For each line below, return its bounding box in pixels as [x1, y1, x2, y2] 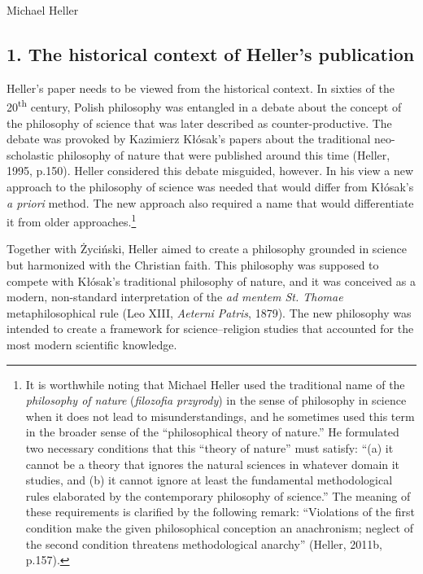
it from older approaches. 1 [7, 211, 137, 230]
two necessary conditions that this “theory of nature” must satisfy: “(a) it [25, 439, 394, 456]
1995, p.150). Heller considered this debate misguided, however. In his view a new [7, 162, 414, 179]
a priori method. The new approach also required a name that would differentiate [7, 194, 414, 211]
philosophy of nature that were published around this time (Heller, [57, 146, 390, 163]
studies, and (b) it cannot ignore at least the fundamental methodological [25, 471, 393, 489]
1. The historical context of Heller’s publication [7, 41, 415, 66]
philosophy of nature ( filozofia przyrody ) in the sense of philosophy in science [25, 392, 407, 409]
